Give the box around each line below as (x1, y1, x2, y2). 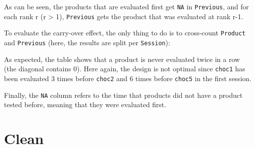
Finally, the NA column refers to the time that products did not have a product (4, 89, 243, 100)
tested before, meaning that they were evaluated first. (4, 99, 167, 110)
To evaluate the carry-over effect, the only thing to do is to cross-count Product (4, 28, 246, 38)
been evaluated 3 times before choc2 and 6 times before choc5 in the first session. (4, 73, 252, 83)
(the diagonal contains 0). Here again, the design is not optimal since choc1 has (4, 63, 246, 74)
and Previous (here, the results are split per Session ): (4, 37, 170, 47)
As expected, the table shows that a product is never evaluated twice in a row (4, 54, 240, 64)
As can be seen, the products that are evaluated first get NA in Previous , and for (4, 1, 249, 11)
